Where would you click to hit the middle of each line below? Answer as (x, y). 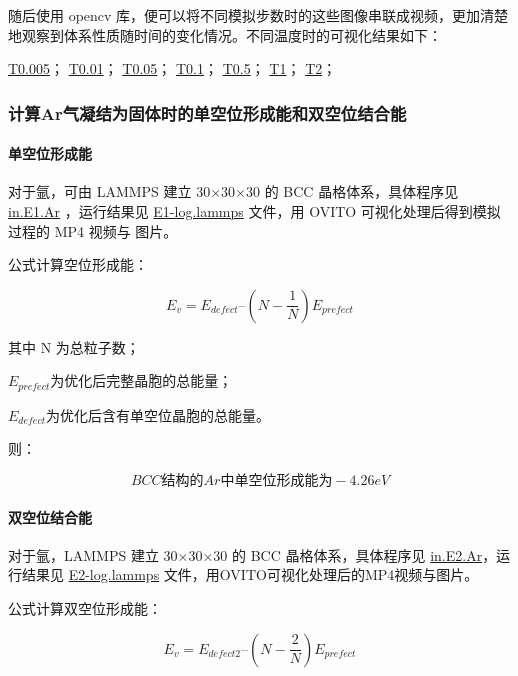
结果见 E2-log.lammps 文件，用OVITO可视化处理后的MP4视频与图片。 (250, 574)
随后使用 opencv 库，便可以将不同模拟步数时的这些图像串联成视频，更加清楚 (258, 15)
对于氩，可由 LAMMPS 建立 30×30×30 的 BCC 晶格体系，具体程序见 (233, 191)
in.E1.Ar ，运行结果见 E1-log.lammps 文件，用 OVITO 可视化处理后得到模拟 (254, 211)
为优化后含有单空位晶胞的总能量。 (158, 414)
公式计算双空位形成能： (85, 608)
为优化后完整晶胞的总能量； (141, 380)
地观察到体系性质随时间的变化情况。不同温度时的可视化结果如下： (225, 34)
